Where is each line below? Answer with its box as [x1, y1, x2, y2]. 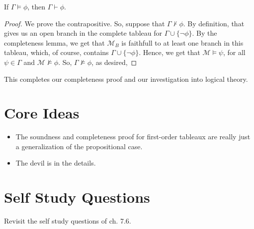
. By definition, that [183, 18, 245, 28]
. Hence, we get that [139, 47, 200, 57]
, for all [223, 47, 246, 57]
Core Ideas [4, 103, 80, 123]
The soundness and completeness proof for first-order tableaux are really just [15, 131, 251, 142]
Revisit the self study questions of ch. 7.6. [4, 216, 131, 226]
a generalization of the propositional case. [15, 141, 143, 151]
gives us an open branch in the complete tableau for [4, 28, 162, 38]
